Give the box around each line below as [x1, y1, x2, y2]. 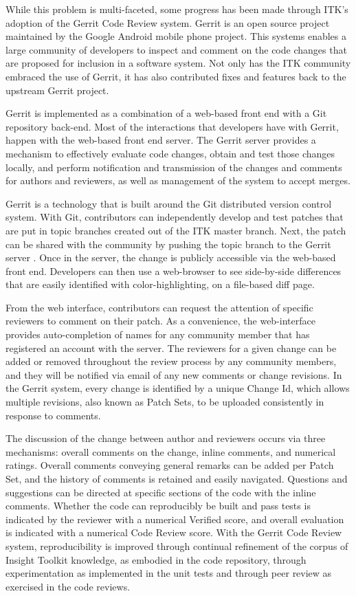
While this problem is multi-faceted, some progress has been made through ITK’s [5, 2, 348, 16]
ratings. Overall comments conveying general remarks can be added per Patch [5, 458, 334, 472]
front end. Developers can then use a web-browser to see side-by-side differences [5, 263, 342, 278]
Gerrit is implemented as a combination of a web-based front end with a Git [5, 106, 327, 120]
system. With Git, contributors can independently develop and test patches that [5, 210, 344, 224]
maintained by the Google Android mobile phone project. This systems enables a [5, 29, 347, 43]
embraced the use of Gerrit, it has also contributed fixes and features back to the [5, 69, 346, 83]
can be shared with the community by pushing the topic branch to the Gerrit [5, 236, 331, 251]
